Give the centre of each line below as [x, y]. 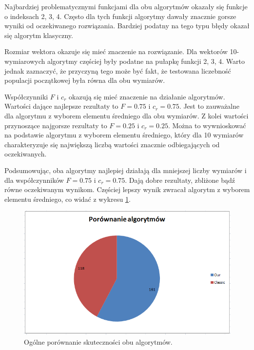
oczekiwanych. [26, 154]
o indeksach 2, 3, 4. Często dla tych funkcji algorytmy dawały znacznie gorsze [120, 16]
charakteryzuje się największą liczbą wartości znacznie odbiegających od [112, 144]
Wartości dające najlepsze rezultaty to [61, 106]
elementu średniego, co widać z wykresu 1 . [68, 199]
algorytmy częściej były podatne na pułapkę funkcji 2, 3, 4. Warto [146, 61]
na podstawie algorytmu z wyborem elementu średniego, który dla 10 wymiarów [124, 135]
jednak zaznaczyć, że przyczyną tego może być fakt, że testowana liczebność [118, 70]
